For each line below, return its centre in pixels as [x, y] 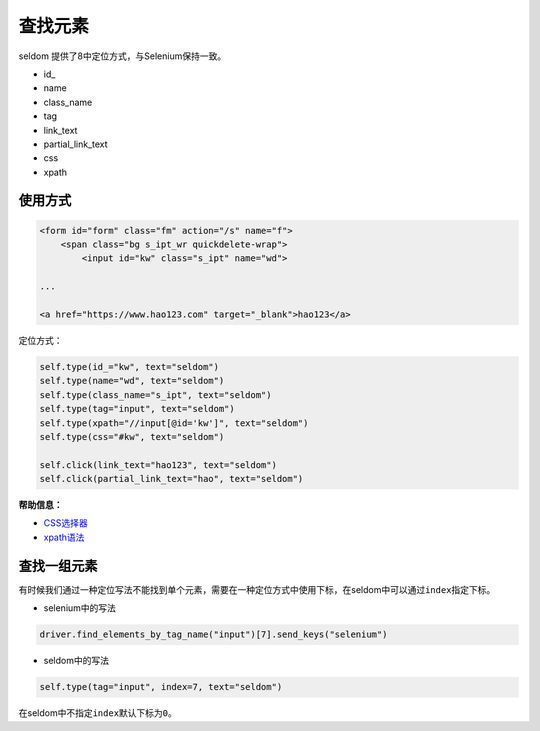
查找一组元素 [58, 565]
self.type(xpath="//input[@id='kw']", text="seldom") [174, 423]
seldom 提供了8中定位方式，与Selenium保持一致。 [122, 56]
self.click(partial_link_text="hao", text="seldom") [171, 479]
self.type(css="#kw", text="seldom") [132, 436]
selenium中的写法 [80, 608]
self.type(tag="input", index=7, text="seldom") [161, 687]
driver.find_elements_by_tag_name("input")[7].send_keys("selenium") [213, 634]
